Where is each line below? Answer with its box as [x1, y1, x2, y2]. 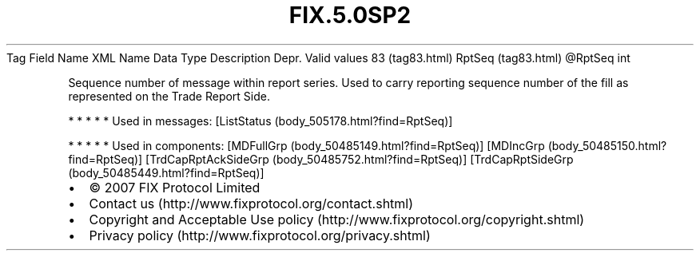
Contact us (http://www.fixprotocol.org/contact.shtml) [89, 195, 414, 212]
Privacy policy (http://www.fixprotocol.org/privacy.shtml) [89, 227, 431, 243]
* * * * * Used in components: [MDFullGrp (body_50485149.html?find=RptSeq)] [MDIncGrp [68, 138, 545, 152]
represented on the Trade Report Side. [68, 89, 270, 103]
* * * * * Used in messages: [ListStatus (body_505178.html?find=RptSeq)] [68, 113, 453, 128]
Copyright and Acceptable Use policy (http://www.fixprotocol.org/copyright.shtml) [89, 211, 585, 227]
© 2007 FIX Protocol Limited [89, 179, 261, 196]
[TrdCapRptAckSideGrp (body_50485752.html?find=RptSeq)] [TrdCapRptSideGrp [145, 152, 574, 166]
